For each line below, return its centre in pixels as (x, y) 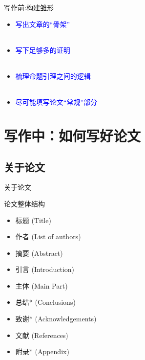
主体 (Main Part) (41, 285)
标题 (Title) (33, 220)
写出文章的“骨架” (43, 24)
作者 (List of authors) (48, 236)
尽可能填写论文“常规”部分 (56, 102)
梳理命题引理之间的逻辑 (53, 76)
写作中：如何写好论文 (72, 135)
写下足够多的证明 (43, 50)
